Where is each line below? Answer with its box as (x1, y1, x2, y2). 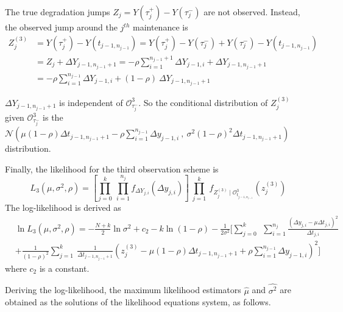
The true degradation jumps (5, 5, 110, 18)
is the (43, 111, 63, 124)
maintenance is (132, 21, 188, 33)
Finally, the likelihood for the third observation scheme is (5, 162, 219, 175)
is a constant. (39, 261, 90, 274)
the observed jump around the (5, 21, 118, 33)
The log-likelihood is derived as (5, 201, 121, 214)
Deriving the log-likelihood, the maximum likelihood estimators (5, 283, 241, 296)
